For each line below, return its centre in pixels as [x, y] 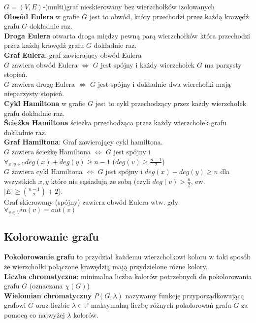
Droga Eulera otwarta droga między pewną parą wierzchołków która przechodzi [127, 35]
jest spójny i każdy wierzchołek [148, 64]
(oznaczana [46, 286]
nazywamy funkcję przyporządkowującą [185, 295]
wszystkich [20, 181]
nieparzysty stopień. [34, 93]
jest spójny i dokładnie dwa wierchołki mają [164, 84]
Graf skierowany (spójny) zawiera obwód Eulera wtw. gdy [91, 201]
